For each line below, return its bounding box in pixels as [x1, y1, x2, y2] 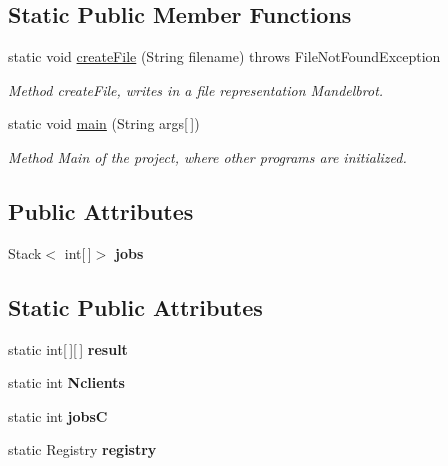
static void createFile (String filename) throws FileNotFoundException [8, 46, 441, 67]
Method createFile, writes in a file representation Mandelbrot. [8, 79, 384, 100]
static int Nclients [8, 372, 125, 393]
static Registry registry [8, 439, 157, 460]
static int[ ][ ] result [8, 338, 128, 359]
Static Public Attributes [8, 291, 263, 322]
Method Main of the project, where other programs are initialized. [8, 146, 407, 167]
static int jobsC [8, 405, 108, 426]
